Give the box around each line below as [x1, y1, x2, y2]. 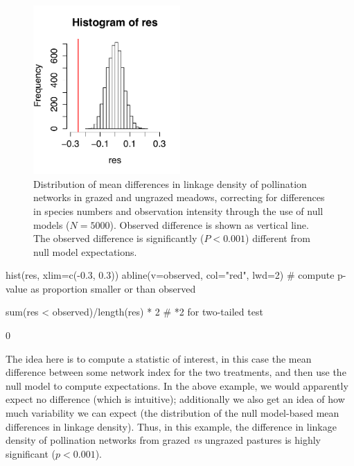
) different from [245, 231, 310, 245]
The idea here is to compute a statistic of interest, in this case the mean [6, 351, 312, 365]
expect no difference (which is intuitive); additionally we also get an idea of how [6, 392, 345, 406]
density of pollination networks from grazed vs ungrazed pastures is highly [6, 433, 321, 447]
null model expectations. [33, 244, 137, 259]
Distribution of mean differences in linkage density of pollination [33, 176, 307, 191]
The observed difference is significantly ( [33, 231, 204, 245]
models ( [33, 217, 70, 232]
